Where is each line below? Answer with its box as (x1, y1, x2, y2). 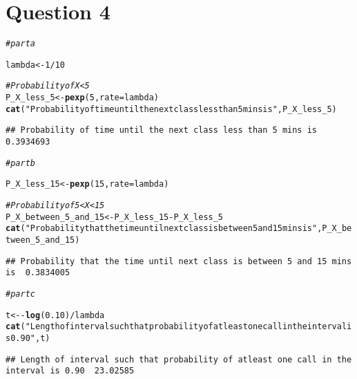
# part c (6, 288, 35, 299)
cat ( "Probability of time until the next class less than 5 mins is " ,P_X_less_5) (6, 104, 337, 114)
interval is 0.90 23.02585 (6, 366, 135, 376)
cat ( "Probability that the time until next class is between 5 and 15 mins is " (6, 223, 318, 234)
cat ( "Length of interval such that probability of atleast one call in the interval (6, 322, 347, 332)
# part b (6, 158, 35, 168)
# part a (6, 39, 35, 49)
